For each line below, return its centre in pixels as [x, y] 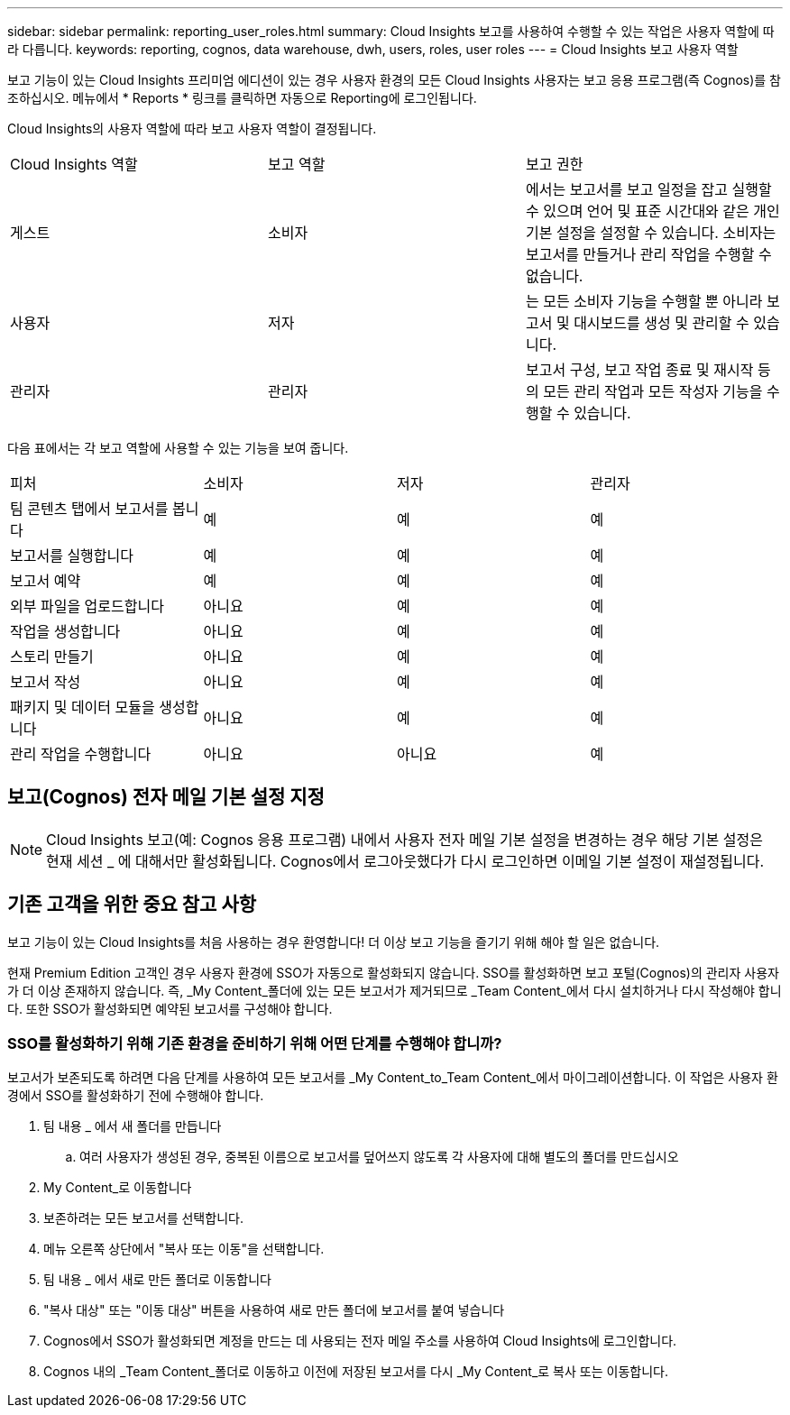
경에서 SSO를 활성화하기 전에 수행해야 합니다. [136, 1096]
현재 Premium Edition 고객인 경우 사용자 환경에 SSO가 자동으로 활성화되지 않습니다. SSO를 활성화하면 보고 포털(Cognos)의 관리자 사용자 [393, 972]
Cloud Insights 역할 [74, 164]
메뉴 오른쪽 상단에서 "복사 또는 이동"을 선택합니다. [184, 1249]
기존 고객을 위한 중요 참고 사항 [132, 905]
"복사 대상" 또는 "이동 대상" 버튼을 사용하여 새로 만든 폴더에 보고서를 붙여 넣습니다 [274, 1310]
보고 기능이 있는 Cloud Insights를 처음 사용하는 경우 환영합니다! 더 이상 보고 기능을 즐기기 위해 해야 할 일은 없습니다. [334, 942]
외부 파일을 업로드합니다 [87, 606]
